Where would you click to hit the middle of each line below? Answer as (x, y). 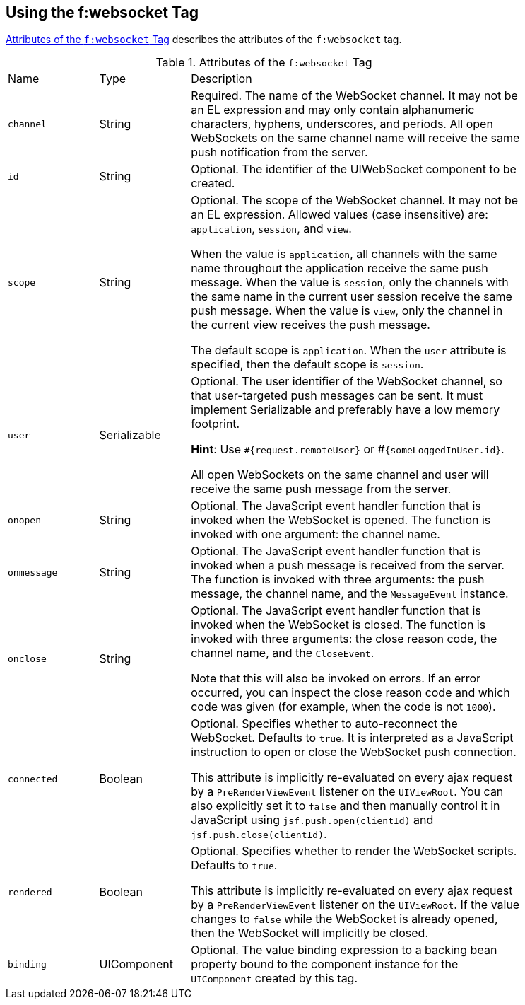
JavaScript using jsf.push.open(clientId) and (312, 820)
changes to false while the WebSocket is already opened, (344, 919)
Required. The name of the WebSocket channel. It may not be (354, 96)
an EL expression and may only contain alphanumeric (333, 110)
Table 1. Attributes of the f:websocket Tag (264, 63)
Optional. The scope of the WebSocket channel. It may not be (355, 201)
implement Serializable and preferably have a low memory (346, 410)
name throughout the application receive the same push (340, 268)
